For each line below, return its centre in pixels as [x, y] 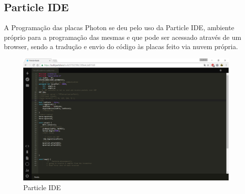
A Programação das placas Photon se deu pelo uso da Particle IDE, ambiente [119, 27]
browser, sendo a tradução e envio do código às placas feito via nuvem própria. [121, 46]
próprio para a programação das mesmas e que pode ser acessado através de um [123, 37]
